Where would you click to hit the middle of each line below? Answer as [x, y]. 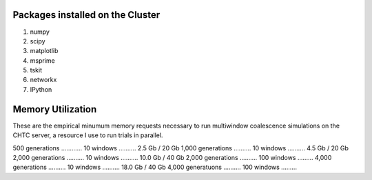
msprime [42, 60]
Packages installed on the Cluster [86, 15]
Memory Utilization [55, 109]
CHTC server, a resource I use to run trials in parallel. [88, 135]
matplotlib [44, 51]
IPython [41, 89]
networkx [43, 80]
